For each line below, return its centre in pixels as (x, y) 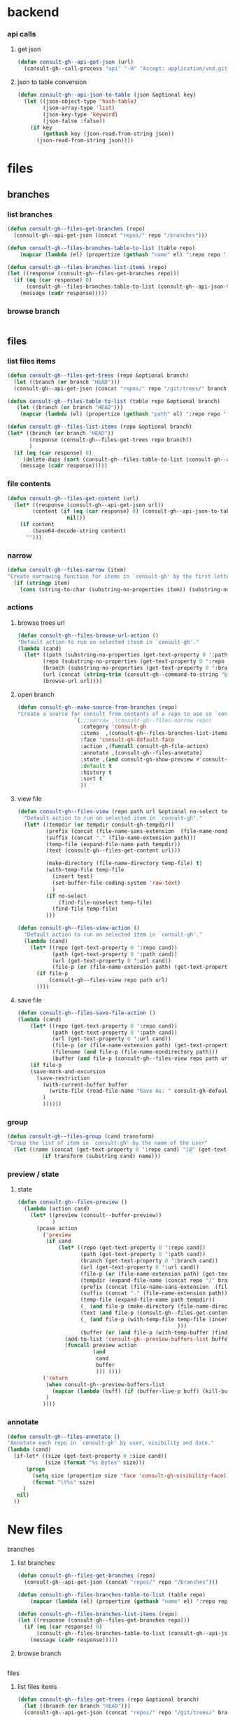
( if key (41, 127)
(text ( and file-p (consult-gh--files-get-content (155, 1313)
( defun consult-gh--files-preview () (72, 1202)
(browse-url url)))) (73, 681)
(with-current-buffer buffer (85, 1084)
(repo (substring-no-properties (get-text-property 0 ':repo (134, 662)
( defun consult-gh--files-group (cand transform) (81, 1137)
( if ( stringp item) (42, 583)
